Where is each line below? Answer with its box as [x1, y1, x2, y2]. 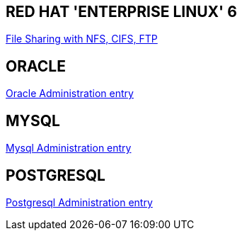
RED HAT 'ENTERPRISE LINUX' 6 [6, 3, 237, 21]
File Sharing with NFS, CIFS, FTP [6, 33, 158, 45]
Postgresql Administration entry [6, 196, 153, 208]
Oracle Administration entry [6, 87, 134, 100]
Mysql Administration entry [6, 142, 132, 154]
